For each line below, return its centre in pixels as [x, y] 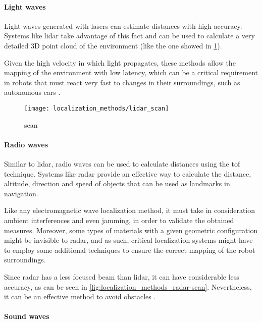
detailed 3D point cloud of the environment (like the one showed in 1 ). [113, 45]
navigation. [21, 193]
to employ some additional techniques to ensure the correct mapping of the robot [130, 250]
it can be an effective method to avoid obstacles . [80, 297]
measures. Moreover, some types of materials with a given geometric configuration [131, 230]
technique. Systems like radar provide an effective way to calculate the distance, [128, 173]
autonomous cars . [32, 92]
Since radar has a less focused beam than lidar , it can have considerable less [122, 276]
